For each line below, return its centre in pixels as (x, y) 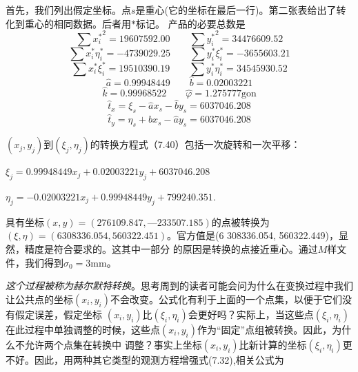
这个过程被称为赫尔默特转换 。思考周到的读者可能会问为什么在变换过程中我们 (179, 286)
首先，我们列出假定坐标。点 (68, 10)
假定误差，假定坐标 (58, 314)
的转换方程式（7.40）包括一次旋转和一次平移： (195, 144)
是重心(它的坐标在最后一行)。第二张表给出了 (236, 10)
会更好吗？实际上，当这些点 (251, 314)
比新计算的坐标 (273, 344)
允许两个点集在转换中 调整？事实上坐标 (113, 344)
